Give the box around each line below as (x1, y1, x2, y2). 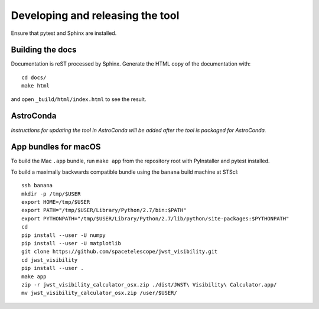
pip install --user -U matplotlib (21, 240, 121, 246)
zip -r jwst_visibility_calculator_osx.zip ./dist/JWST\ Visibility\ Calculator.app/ (21, 281, 277, 288)
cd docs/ (21, 74, 47, 81)
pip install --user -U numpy (21, 232, 106, 239)
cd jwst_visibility (21, 256, 78, 263)
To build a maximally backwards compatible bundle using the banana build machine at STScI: (11, 168, 239, 175)
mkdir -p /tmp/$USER (21, 190, 81, 197)
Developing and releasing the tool (11, 9, 180, 22)
